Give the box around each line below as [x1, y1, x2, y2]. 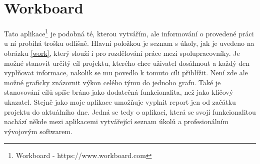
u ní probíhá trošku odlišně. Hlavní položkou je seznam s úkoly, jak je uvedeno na [4, 38, 254, 48]
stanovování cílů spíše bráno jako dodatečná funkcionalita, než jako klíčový [4, 87, 233, 97]
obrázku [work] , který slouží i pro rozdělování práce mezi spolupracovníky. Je [4, 47, 240, 58]
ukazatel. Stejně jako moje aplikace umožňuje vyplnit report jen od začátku [4, 96, 236, 107]
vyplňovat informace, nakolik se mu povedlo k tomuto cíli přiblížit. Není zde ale [4, 67, 248, 78]
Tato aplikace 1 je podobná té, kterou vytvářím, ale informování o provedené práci [4, 27, 254, 38]
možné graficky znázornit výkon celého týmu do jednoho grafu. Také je [4, 77, 221, 87]
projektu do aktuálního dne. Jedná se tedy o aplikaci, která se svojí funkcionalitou [4, 106, 256, 117]
